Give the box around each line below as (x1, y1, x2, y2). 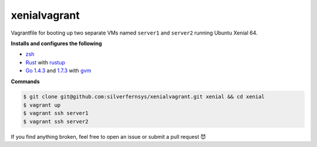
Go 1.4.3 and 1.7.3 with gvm (25, 67, 92, 74)
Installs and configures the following (11, 40, 102, 47)
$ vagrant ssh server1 (23, 110, 89, 117)
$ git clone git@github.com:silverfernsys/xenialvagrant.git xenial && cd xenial (23, 94, 265, 100)
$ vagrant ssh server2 (23, 118, 89, 125)
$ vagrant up (23, 101, 61, 108)
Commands (11, 78, 41, 85)
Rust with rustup (25, 59, 66, 66)
